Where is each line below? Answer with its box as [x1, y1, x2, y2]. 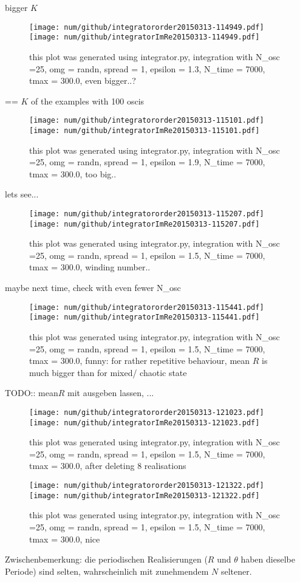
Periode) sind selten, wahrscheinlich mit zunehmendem [5, 564, 209, 577]
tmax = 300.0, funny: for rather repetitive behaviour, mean [29, 354, 250, 367]
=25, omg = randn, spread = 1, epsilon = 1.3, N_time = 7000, [29, 62, 265, 75]
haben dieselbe [240, 553, 295, 566]
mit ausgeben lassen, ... [67, 386, 154, 399]
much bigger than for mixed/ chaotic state [29, 366, 187, 378]
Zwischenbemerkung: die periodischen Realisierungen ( [5, 553, 208, 566]
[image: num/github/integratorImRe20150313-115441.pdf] [29, 313, 260, 322]
